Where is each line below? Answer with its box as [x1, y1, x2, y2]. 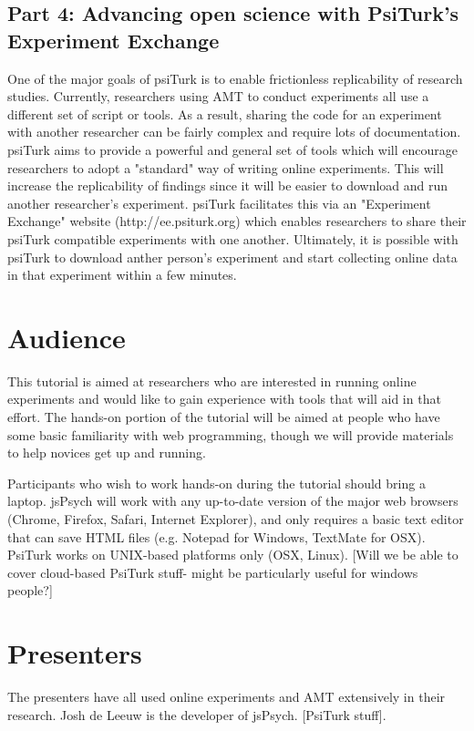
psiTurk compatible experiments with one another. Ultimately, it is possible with [7, 229, 459, 248]
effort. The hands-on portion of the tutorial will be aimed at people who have [7, 407, 440, 427]
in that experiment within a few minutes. [7, 265, 237, 284]
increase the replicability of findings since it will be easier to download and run [7, 176, 448, 195]
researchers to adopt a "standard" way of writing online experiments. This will [7, 158, 444, 177]
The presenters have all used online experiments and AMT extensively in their [7, 687, 446, 706]
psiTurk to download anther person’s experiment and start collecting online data [7, 247, 458, 266]
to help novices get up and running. [7, 443, 206, 462]
